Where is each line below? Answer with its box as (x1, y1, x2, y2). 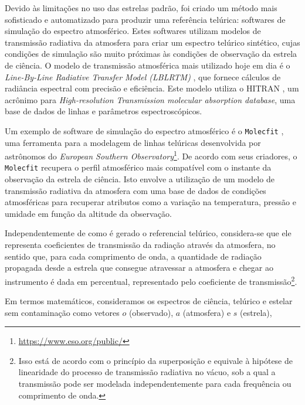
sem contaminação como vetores (5, 306, 120, 318)
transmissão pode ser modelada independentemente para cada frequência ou (18, 377, 292, 390)
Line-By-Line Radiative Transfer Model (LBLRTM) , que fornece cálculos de (5, 70, 281, 83)
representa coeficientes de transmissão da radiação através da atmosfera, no (5, 239, 276, 251)
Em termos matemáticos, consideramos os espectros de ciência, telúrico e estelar (5, 295, 293, 307)
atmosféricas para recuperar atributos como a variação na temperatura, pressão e (5, 196, 296, 208)
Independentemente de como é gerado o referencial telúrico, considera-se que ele (5, 227, 292, 239)
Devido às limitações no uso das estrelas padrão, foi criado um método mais (5, 2, 277, 13)
